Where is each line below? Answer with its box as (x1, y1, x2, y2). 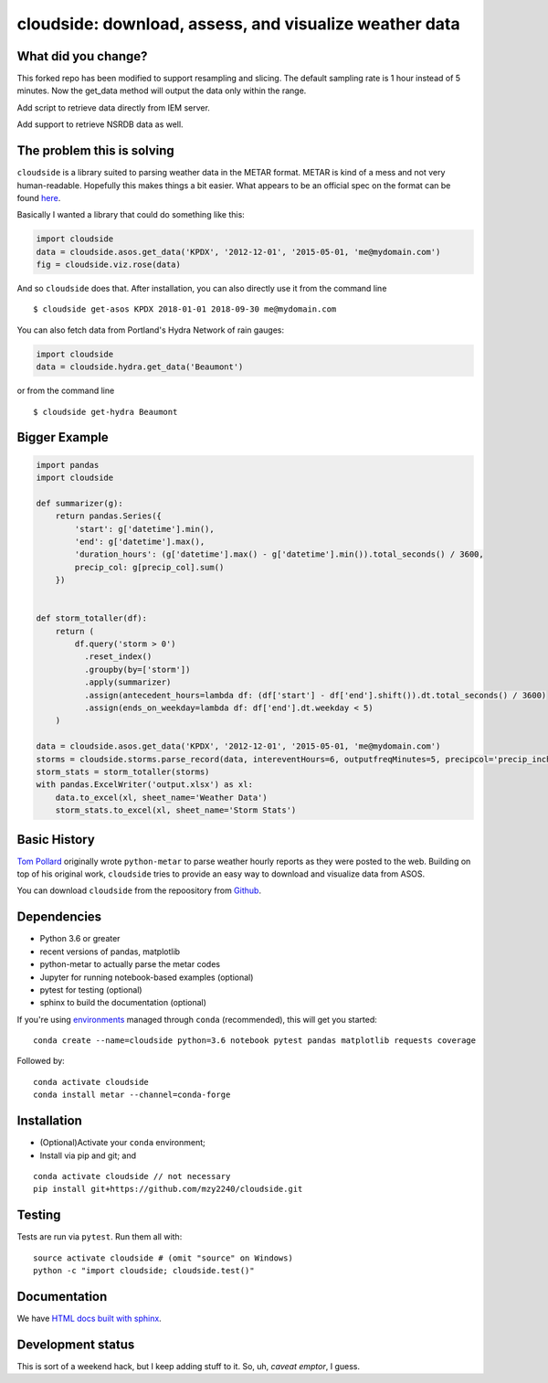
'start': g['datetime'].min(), (74, 524, 215, 534)
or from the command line (16, 385, 115, 397)
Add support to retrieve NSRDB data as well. (16, 119, 184, 130)
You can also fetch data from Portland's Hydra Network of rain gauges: (16, 324, 285, 335)
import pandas (36, 460, 100, 470)
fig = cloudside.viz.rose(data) (36, 260, 182, 270)
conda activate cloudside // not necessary (33, 1171, 231, 1181)
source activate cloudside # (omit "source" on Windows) (33, 1252, 294, 1263)
